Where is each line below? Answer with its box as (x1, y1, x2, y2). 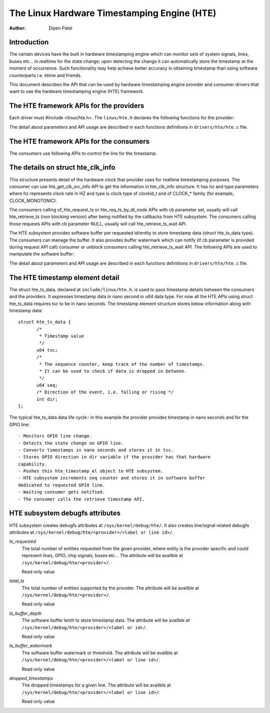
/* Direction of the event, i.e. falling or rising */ (36, 389, 174, 395)
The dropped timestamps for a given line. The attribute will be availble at (21, 682, 171, 688)
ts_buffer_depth (9, 610, 42, 616)
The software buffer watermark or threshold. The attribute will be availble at (21, 649, 178, 656)
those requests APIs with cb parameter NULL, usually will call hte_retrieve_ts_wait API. (9, 220, 187, 226)
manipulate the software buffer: (9, 251, 74, 257)
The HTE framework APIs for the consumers (9, 137, 150, 145)
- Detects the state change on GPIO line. (18, 440, 124, 446)
